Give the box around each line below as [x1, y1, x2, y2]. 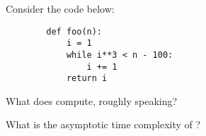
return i [66, 73, 108, 84]
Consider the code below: [6, 1, 115, 16]
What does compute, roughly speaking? [6, 93, 178, 108]
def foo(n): [46, 26, 103, 37]
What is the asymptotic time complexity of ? [6, 117, 201, 132]
